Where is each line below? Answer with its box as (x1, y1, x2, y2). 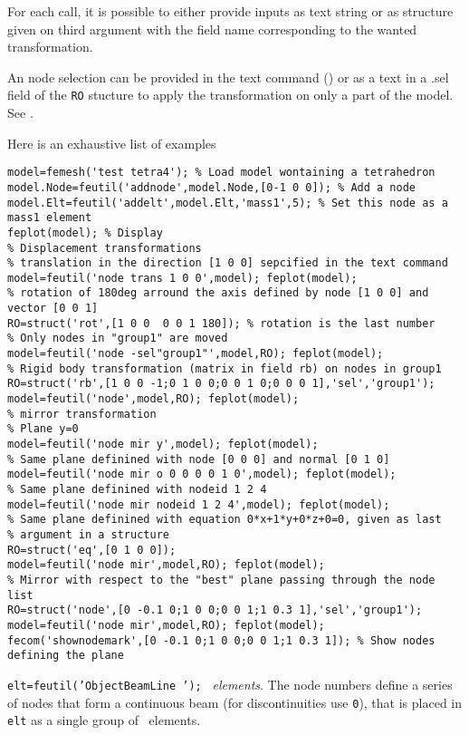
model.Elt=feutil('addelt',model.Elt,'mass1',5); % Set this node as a (7, 196, 448, 209)
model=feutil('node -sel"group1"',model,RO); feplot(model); (7, 347, 384, 361)
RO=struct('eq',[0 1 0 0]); (7, 543, 177, 556)
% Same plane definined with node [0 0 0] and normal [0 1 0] (7, 452, 390, 466)
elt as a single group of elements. (7, 711, 201, 730)
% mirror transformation (7, 407, 157, 421)
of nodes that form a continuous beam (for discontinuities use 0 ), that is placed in (7, 692, 463, 711)
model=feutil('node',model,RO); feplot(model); (7, 392, 300, 406)
